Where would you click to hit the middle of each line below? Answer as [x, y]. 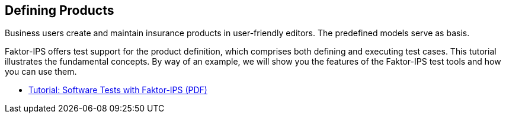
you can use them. [41, 72]
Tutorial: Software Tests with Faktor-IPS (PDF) [118, 90]
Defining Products [60, 10]
